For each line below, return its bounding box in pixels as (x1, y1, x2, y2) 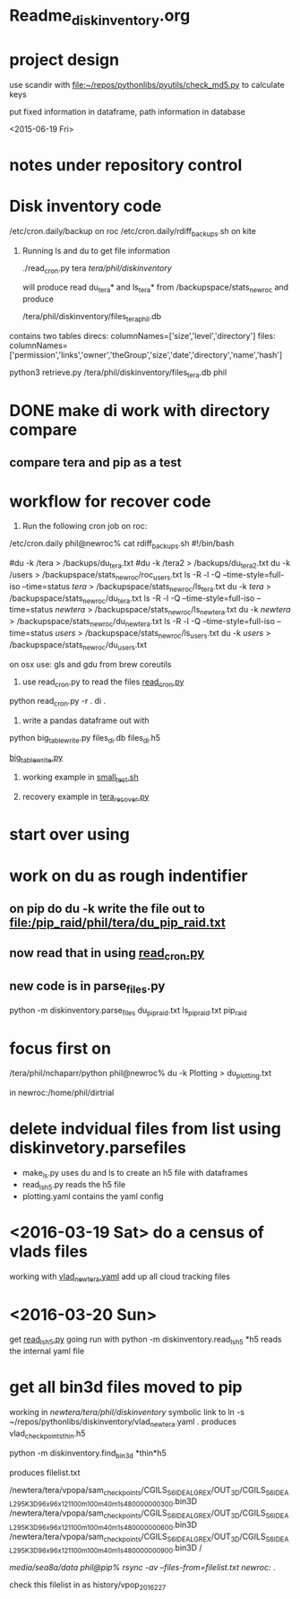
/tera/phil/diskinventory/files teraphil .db (21, 311, 162, 324)
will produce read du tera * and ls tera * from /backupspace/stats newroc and (21, 282, 289, 295)
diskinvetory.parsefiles (9, 1138, 186, 1158)
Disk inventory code (9, 196, 162, 216)
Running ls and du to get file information (21, 245, 171, 256)
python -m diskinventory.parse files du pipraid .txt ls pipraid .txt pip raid (9, 1004, 248, 1018)
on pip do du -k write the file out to (9, 901, 206, 917)
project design (9, 49, 119, 70)
